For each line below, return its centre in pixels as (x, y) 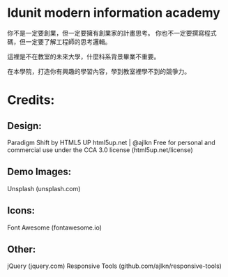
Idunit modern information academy (114, 13)
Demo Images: (39, 172)
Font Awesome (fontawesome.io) (55, 227)
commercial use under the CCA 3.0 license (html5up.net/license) (100, 150)
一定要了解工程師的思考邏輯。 (68, 42)
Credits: (31, 100)
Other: (22, 249)
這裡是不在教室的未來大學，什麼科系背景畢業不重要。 (84, 57)
